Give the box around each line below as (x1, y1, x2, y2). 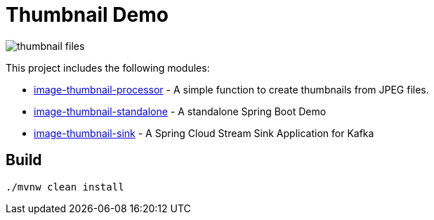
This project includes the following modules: (6, 61, 210, 74)
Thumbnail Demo (6, 3, 169, 27)
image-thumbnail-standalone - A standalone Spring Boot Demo (34, 105, 327, 117)
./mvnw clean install (6, 181, 124, 193)
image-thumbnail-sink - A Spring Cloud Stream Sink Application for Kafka (34, 127, 374, 139)
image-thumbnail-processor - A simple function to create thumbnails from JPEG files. (34, 83, 429, 96)
